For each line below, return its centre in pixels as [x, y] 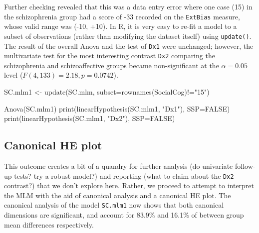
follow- [245, 166]
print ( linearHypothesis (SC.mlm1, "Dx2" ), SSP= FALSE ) [90, 118]
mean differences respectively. [49, 224]
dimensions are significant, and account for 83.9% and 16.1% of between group [124, 215]
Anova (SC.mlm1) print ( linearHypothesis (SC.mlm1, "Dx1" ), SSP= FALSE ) [117, 108]
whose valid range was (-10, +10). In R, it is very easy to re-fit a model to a [121, 26]
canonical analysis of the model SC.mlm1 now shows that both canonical [114, 205]
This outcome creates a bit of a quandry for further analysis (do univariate [119, 166]
